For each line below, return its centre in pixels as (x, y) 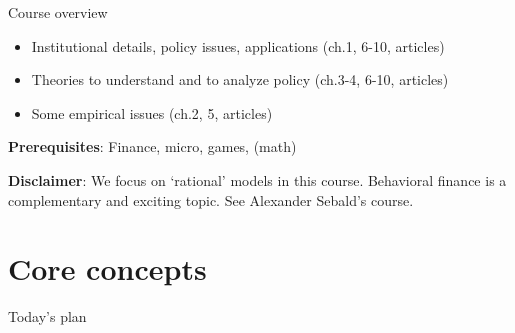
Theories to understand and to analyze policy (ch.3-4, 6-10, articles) (240, 79)
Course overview (58, 12)
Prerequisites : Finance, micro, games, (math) (152, 146)
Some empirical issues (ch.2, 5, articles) (152, 112)
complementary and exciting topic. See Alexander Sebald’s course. (211, 199)
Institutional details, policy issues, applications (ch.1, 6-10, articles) (238, 45)
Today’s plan (47, 316)
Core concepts (107, 268)
